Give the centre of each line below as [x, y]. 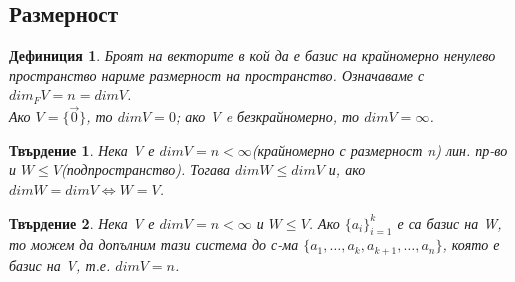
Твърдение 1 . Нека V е [82, 149]
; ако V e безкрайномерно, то [267, 116]
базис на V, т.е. [60, 264]
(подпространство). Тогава [145, 169]
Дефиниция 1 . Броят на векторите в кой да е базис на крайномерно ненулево [252, 55]
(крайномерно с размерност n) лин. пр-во [379, 149]
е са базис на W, [449, 222]
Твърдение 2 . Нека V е [82, 222]
